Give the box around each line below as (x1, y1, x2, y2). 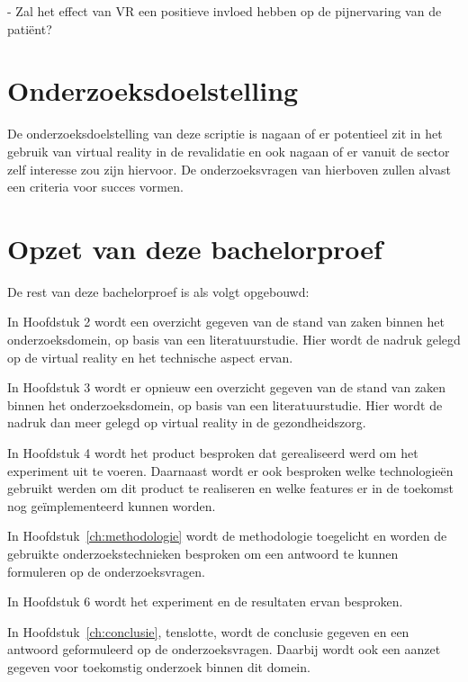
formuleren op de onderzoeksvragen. (7, 561, 205, 580)
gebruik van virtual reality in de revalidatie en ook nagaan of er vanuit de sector (7, 141, 450, 160)
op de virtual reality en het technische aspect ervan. (7, 347, 293, 366)
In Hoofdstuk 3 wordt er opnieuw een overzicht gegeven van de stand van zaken (7, 378, 446, 397)
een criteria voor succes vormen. (7, 177, 184, 196)
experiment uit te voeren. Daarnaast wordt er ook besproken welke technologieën (7, 461, 454, 480)
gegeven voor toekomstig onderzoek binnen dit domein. (7, 657, 310, 676)
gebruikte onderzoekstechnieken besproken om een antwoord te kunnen (7, 543, 399, 562)
